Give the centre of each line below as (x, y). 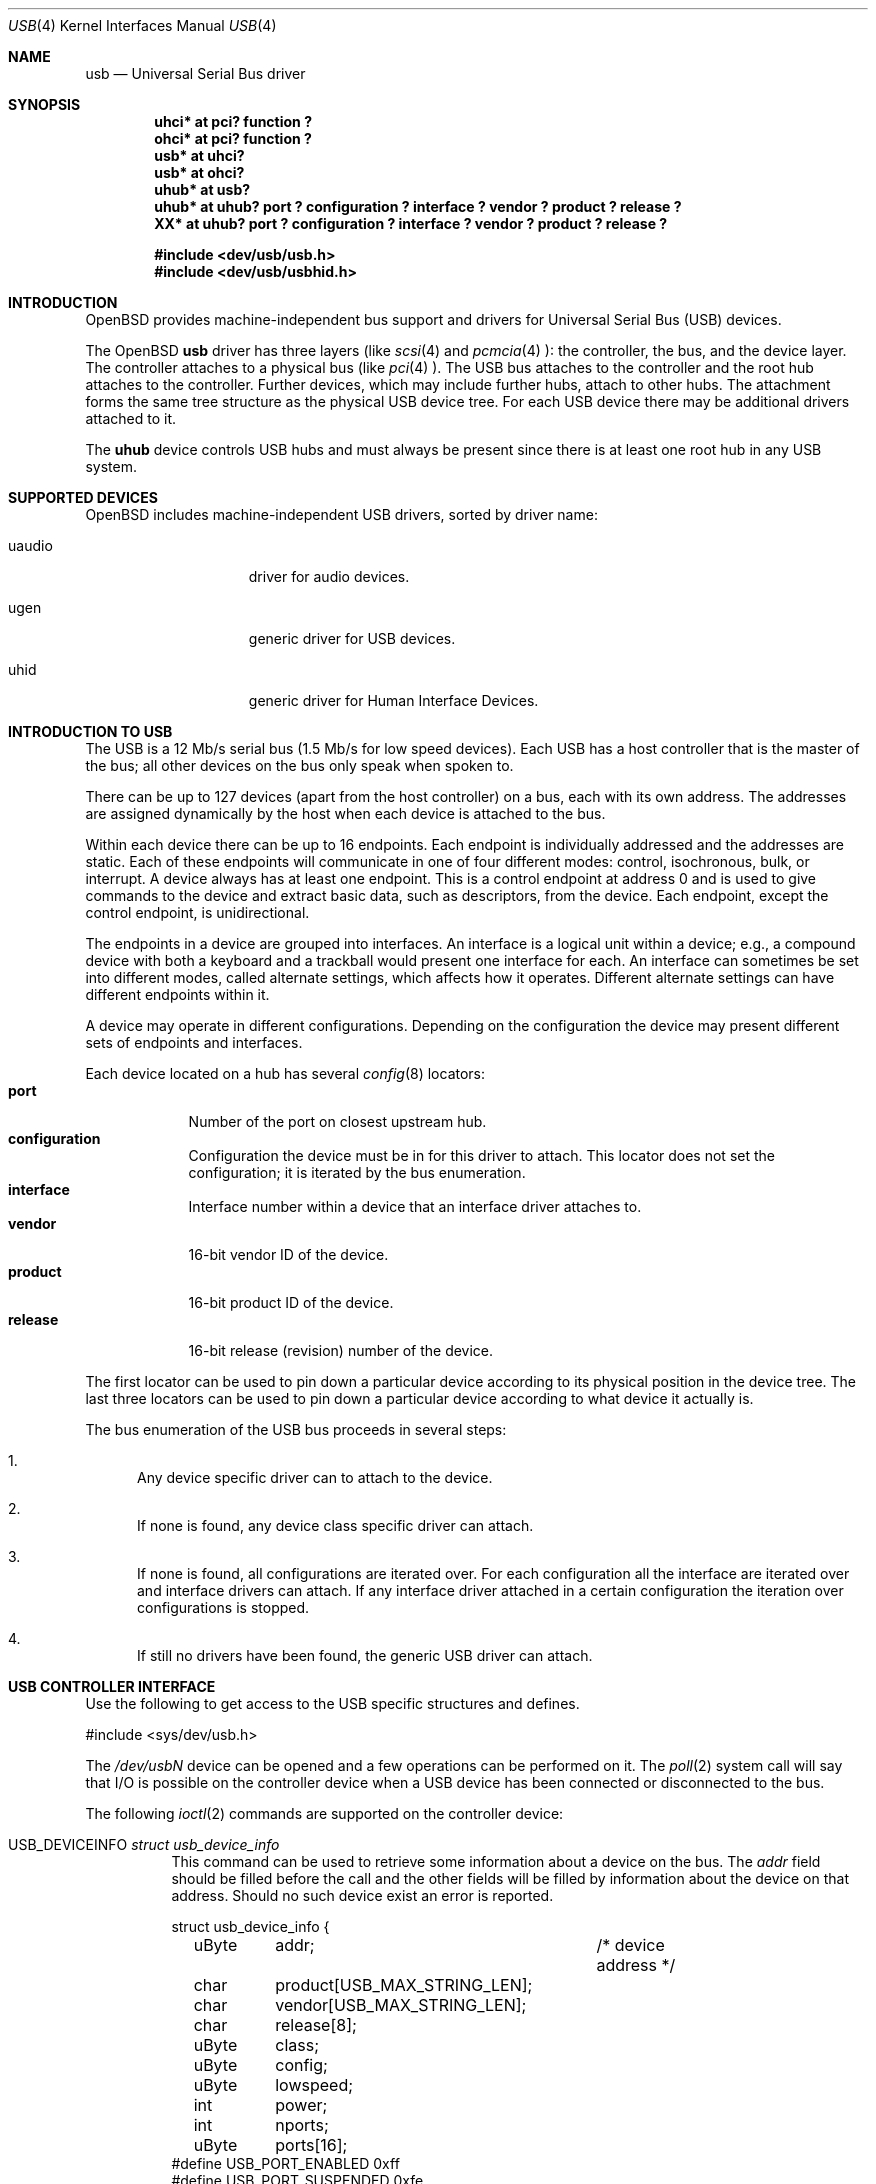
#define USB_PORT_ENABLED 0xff (285, 2163)
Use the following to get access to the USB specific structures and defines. (332, 1703)
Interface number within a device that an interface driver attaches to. (415, 1206)
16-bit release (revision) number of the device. (341, 1350)
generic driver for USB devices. (352, 638)
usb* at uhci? (199, 155)
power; (301, 2105)
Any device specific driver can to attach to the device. (315, 1477)
